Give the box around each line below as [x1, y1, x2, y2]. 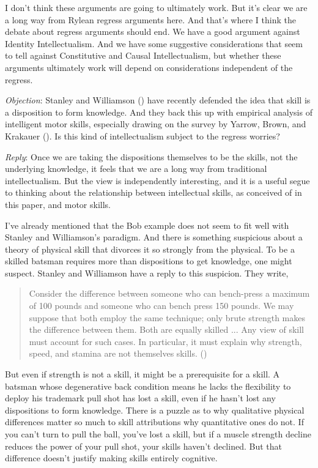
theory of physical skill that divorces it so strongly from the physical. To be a [5, 242, 295, 255]
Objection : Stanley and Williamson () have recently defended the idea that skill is [5, 94, 311, 106]
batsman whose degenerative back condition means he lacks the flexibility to [5, 379, 291, 392]
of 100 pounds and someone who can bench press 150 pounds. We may [29, 299, 294, 312]
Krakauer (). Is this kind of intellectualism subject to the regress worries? [5, 129, 280, 142]
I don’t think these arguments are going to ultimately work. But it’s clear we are [5, 1, 308, 13]
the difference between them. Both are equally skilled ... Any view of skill [29, 323, 304, 336]
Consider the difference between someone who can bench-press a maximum [29, 287, 310, 300]
